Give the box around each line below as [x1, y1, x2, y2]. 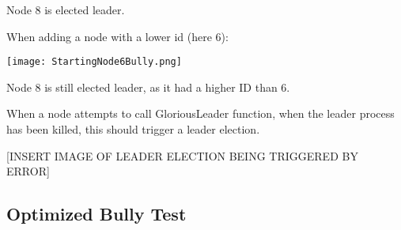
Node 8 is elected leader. [6, 2, 125, 17]
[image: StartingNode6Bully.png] [6, 56, 182, 68]
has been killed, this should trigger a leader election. [6, 121, 260, 138]
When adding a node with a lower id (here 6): [6, 28, 229, 44]
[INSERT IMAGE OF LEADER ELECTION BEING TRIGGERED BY [6, 147, 358, 164]
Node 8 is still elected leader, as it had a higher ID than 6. [6, 78, 290, 95]
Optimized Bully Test [6, 202, 187, 226]
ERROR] [6, 163, 50, 179]
